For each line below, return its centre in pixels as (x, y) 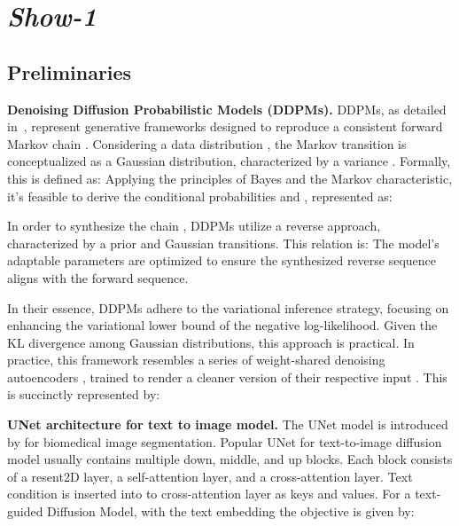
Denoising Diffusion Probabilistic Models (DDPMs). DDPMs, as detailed (227, 109)
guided (25, 511)
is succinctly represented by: (84, 394)
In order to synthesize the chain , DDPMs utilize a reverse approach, (194, 226)
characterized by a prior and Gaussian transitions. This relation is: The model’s (223, 243)
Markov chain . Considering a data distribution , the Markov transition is (207, 143)
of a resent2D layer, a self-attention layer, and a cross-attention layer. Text (210, 476)
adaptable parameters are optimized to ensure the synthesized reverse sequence (222, 260)
